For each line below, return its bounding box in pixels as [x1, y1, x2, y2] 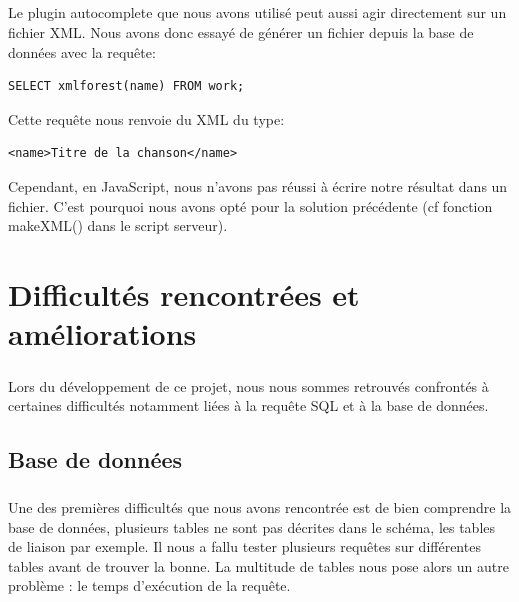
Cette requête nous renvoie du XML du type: [8, 108, 285, 129]
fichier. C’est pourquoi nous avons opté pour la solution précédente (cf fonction [8, 195, 493, 216]
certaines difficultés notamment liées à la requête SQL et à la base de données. [8, 395, 489, 416]
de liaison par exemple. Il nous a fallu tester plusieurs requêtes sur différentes [8, 536, 481, 557]
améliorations [8, 313, 197, 354]
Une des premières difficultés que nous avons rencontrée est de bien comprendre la [8, 497, 512, 517]
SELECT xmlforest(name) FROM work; [8, 79, 245, 94]
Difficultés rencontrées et [8, 273, 360, 314]
